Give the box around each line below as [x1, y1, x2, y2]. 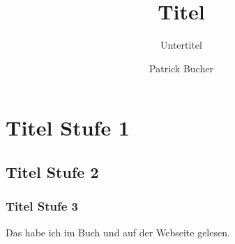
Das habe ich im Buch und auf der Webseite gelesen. [6, 225, 230, 239]
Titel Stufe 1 [6, 113, 130, 142]
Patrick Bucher [149, 60, 213, 75]
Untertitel [160, 38, 202, 52]
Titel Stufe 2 [6, 161, 99, 182]
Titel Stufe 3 [6, 197, 78, 215]
